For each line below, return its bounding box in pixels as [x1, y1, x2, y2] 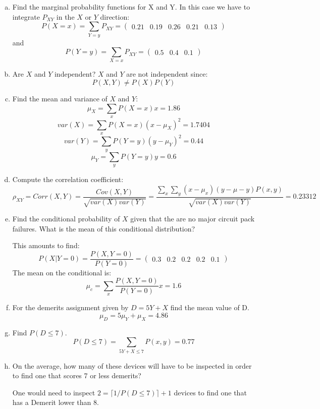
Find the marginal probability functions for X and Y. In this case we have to [12, 2, 250, 12]
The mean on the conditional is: [12, 267, 112, 277]
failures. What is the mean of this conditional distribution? [12, 223, 195, 233]
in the [56, 11, 75, 22]
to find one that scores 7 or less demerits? [12, 370, 141, 381]
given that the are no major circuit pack [130, 213, 255, 223]
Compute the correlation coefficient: [12, 174, 124, 185]
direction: [100, 11, 130, 22]
